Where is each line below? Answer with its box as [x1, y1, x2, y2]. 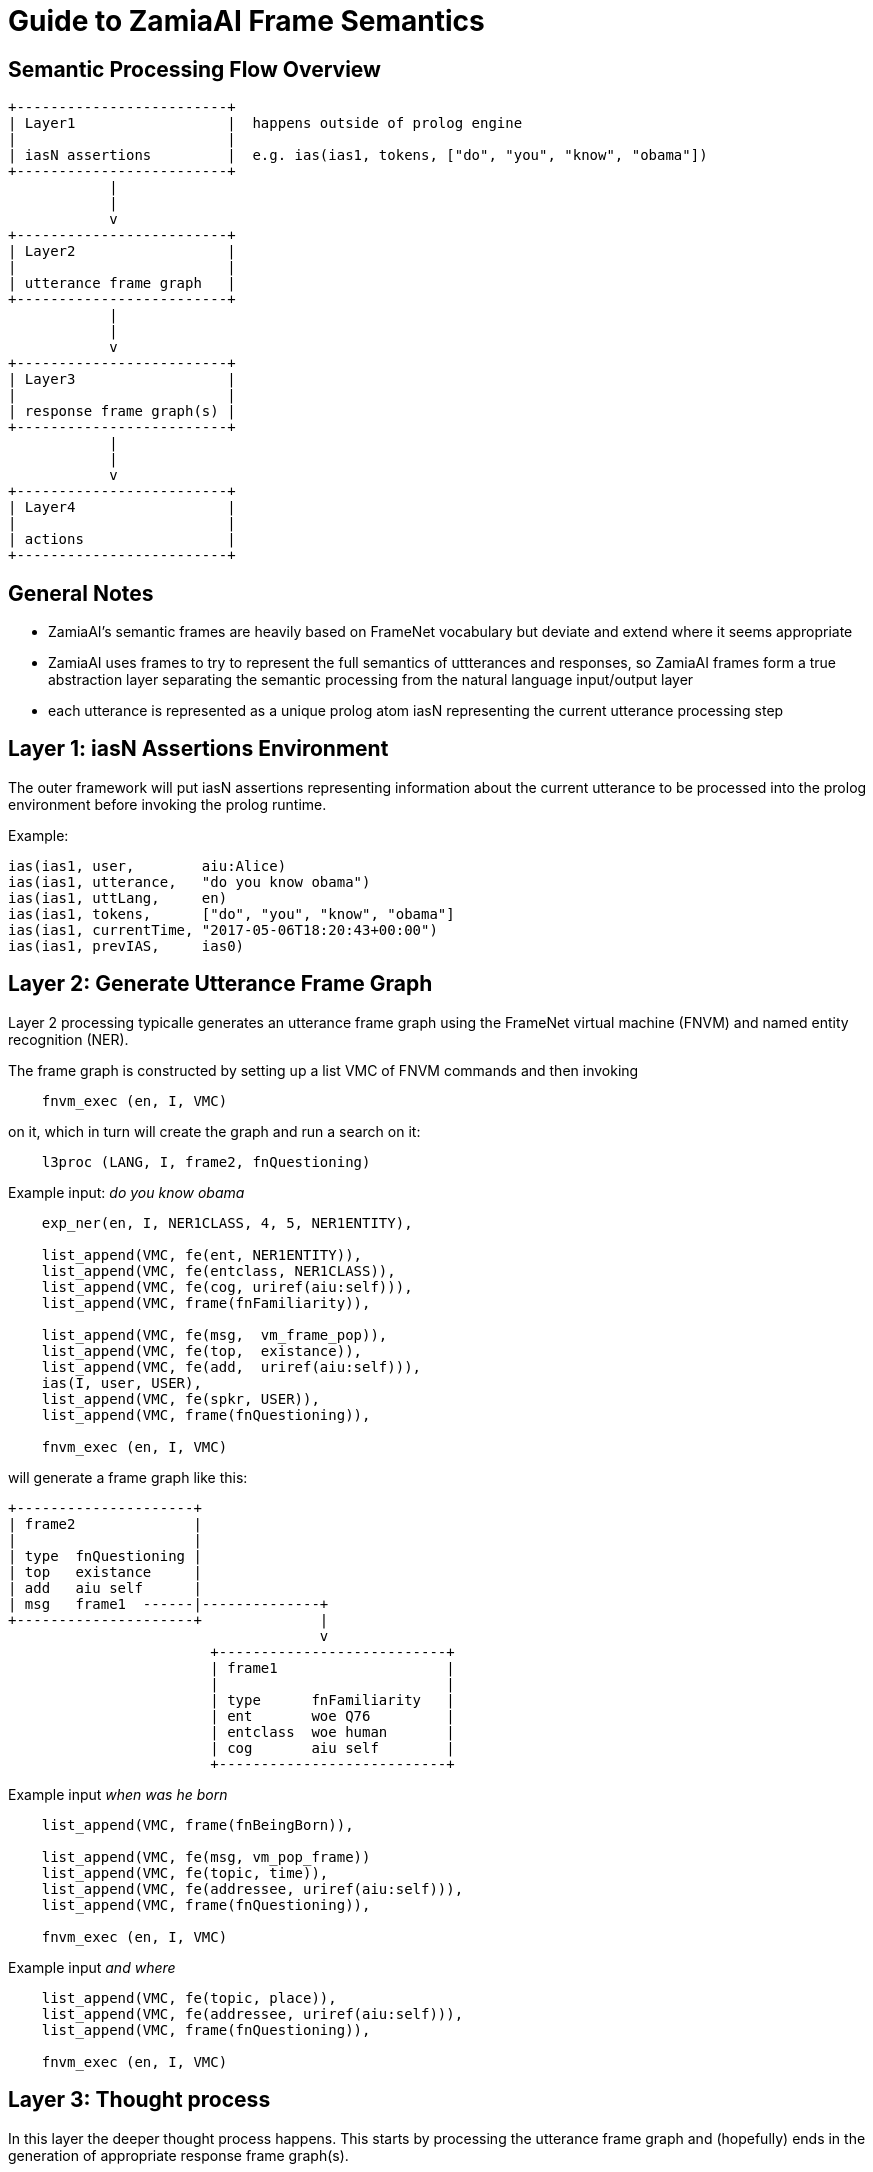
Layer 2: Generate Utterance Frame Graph [8, 971, 433, 997]
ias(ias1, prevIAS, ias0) [8, 937, 245, 954]
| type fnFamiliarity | [210, 1691, 455, 1708]
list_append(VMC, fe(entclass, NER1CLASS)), [41, 1262, 396, 1279]
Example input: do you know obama [8, 1183, 245, 1201]
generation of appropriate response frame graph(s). [8, 2146, 349, 2164]
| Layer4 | [8, 499, 236, 516]
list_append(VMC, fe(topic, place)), [41, 1989, 337, 2006]
